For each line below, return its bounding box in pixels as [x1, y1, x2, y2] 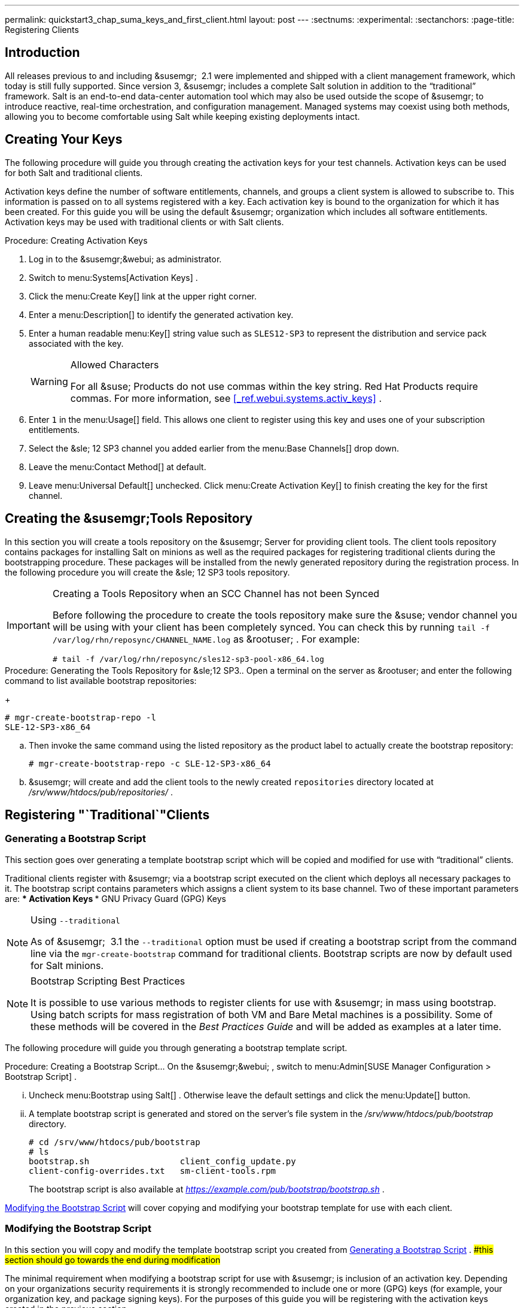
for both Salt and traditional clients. [5, 167, 143, 178]
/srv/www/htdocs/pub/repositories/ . [29, 786, 173, 797]
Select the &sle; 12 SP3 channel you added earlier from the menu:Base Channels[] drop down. [29, 443, 400, 453]
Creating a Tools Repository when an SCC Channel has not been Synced [52, 587, 380, 599]
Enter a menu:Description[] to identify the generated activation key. [29, 309, 294, 320]
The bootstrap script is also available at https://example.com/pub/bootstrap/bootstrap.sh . [29, 1183, 385, 1194]
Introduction [5, 45, 80, 60]
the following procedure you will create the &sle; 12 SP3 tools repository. [5, 567, 290, 577]
